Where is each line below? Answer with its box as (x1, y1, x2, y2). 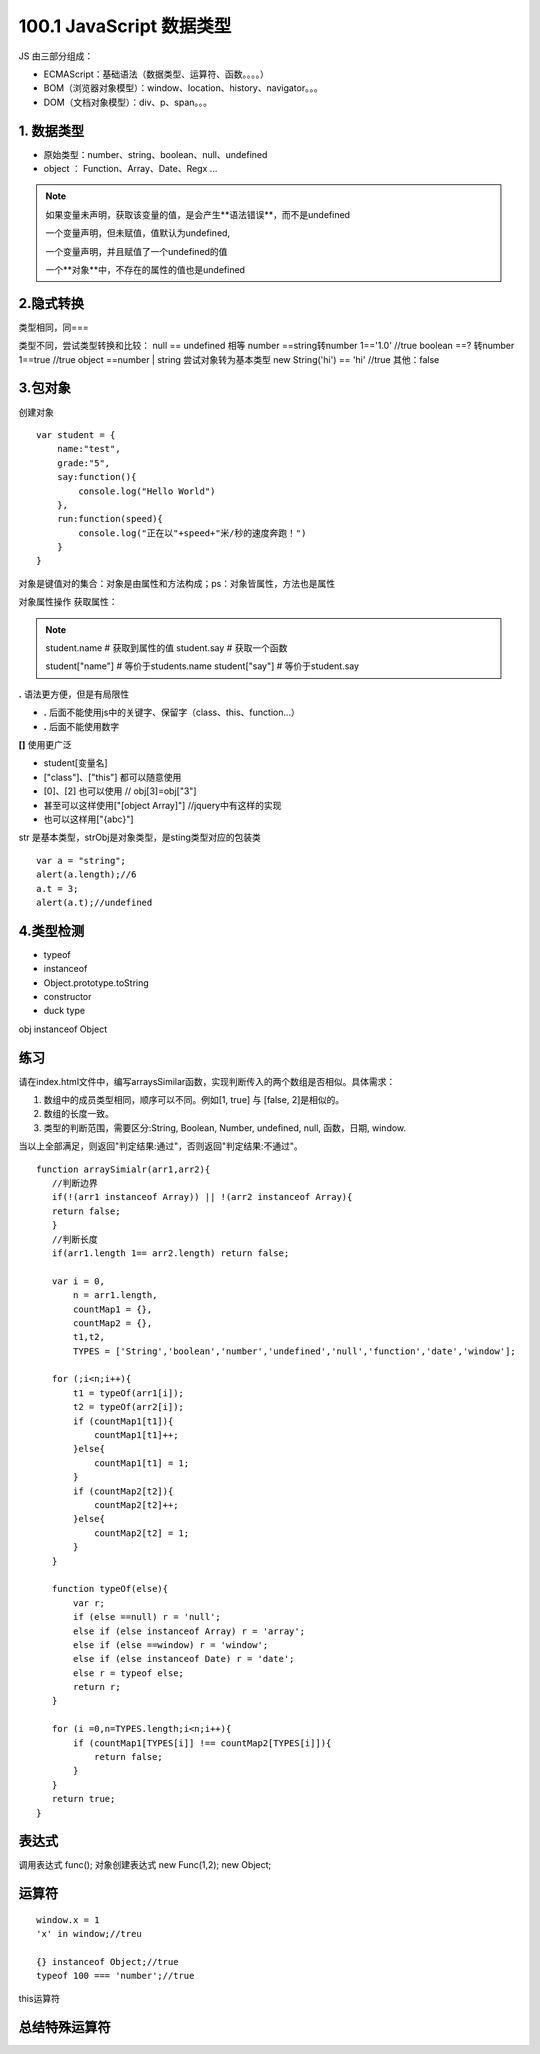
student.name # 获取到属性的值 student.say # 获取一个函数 (45, 642, 288, 654)
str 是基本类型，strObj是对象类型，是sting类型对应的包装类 (18, 831, 262, 844)
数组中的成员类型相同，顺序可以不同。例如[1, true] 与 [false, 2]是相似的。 (43, 1094, 345, 1106)
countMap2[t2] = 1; (93, 1527, 190, 1539)
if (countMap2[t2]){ (73, 1485, 174, 1497)
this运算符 (18, 1992, 60, 2004)
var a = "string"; (36, 855, 127, 866)
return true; (51, 1793, 116, 1805)
